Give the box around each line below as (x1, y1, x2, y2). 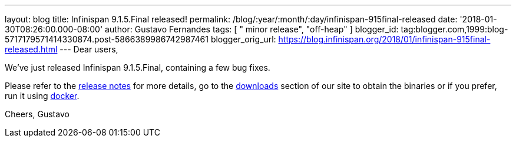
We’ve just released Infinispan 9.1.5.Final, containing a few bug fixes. (5, 62, 270, 72)
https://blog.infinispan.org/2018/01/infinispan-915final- (278, 34, 491, 44)
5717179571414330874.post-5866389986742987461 (5, 34, 209, 44)
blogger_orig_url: (210, 34, 276, 44)
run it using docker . (5, 91, 80, 101)
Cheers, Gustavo (5, 109, 70, 119)
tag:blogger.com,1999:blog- (401, 24, 508, 34)
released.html (5, 44, 58, 54)
